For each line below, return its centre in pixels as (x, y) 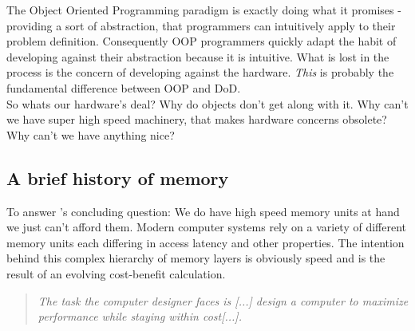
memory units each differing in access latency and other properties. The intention (206, 242)
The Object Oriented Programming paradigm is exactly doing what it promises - (204, 10)
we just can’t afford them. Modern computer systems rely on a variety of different (207, 227)
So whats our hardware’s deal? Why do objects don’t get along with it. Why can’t (207, 103)
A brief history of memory (118, 177)
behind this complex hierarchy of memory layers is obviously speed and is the (196, 258)
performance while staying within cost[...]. (140, 316)
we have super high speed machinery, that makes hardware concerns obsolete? (197, 119)
